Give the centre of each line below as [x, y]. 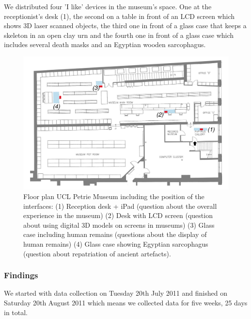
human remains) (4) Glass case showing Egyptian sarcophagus [116, 244]
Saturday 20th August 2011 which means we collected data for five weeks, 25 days [126, 303]
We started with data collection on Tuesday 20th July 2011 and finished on [116, 293]
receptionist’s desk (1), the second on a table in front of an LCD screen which [119, 16]
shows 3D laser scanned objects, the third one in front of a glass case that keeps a [125, 25]
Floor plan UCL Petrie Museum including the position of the [114, 196]
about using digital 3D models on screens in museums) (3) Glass [119, 225]
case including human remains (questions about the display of [115, 234]
